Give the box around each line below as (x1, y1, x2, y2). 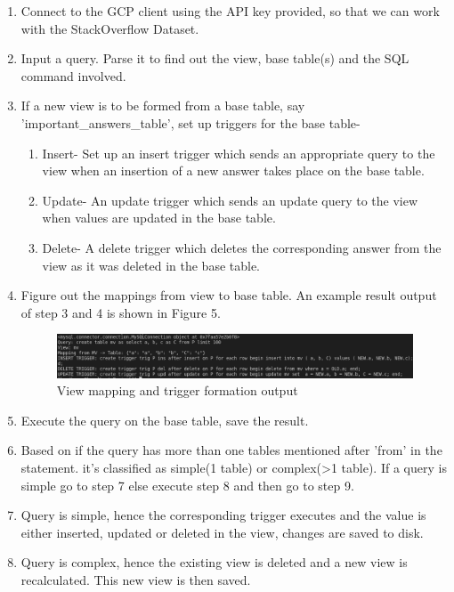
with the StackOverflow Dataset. (20, 19, 199, 37)
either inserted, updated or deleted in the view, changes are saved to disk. (20, 523, 424, 541)
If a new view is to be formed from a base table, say (20, 96, 305, 115)
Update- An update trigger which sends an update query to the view (42, 191, 418, 209)
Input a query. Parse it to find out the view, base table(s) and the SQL (20, 49, 409, 68)
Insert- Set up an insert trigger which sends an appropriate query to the (42, 143, 435, 162)
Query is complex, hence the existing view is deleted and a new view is (20, 553, 408, 572)
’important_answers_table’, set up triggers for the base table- (20, 113, 361, 132)
